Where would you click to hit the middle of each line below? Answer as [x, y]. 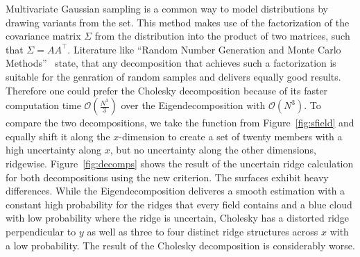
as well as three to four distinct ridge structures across [203, 231]
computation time [43, 105]
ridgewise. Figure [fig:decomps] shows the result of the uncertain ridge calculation [180, 163]
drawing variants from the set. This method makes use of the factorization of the [178, 22]
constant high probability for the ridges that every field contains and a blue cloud [179, 204]
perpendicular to [41, 231]
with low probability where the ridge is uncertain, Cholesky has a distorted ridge [177, 218]
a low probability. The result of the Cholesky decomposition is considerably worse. [180, 245]
